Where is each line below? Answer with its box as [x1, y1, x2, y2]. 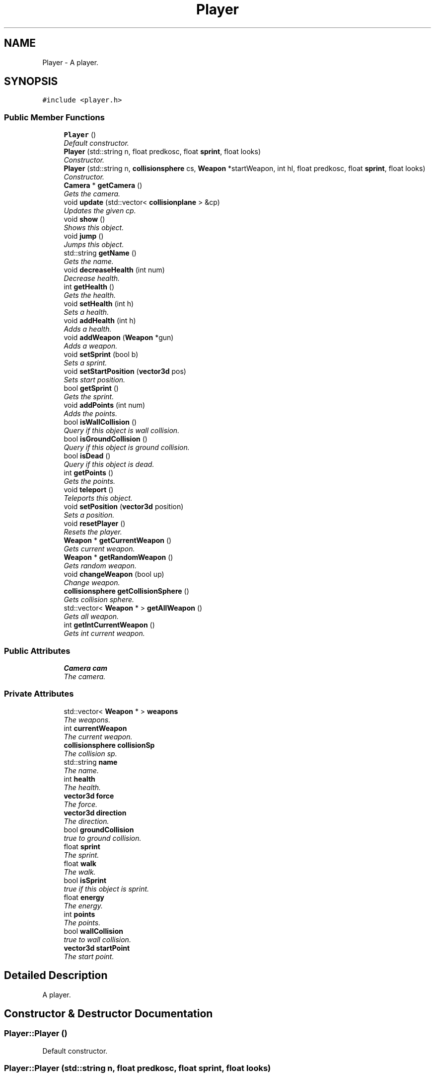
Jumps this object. [64, 240, 124, 249]
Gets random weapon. [64, 561, 137, 570]
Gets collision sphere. [64, 595, 135, 604]
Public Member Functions [4, 112, 105, 122]
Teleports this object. [64, 494, 133, 503]
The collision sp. [64, 749, 117, 758]
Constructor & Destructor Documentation [4, 1007, 213, 1020]
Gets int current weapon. [64, 629, 145, 638]
